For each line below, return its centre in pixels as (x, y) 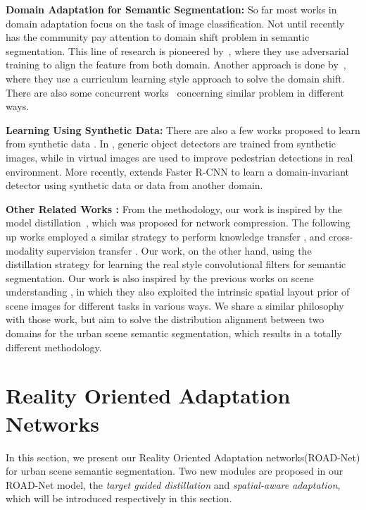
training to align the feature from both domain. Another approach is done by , (176, 65)
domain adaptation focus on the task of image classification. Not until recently (175, 23)
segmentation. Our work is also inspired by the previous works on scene (160, 278)
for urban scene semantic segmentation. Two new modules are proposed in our (175, 471)
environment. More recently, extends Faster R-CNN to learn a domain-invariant (178, 171)
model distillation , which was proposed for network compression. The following (178, 223)
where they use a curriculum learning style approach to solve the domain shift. (175, 78)
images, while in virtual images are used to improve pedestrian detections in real (179, 157)
